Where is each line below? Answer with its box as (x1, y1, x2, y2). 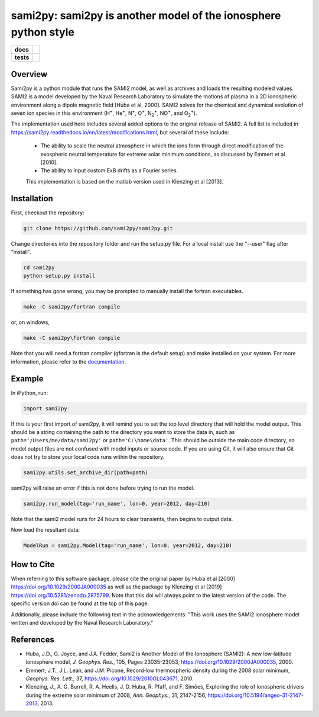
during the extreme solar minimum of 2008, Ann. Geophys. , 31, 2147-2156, (25, 692, 207, 699)
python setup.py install (23, 272, 96, 279)
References (11, 634, 54, 645)
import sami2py (23, 405, 67, 411)
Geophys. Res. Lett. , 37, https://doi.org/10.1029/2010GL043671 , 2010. (25, 675, 194, 682)
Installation (11, 193, 53, 204)
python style (11, 25, 75, 38)
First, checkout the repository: (11, 209, 84, 216)
